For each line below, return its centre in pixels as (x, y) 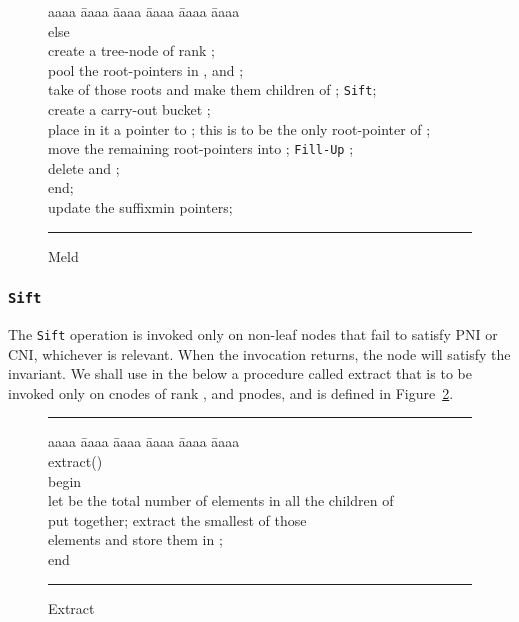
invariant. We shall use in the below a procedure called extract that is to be (240, 373)
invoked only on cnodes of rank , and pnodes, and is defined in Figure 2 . (231, 392)
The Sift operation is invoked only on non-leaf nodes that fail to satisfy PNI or (253, 334)
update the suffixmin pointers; (140, 207)
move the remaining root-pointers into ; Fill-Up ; (201, 148)
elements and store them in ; (135, 539)
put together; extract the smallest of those (177, 519)
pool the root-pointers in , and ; (146, 69)
